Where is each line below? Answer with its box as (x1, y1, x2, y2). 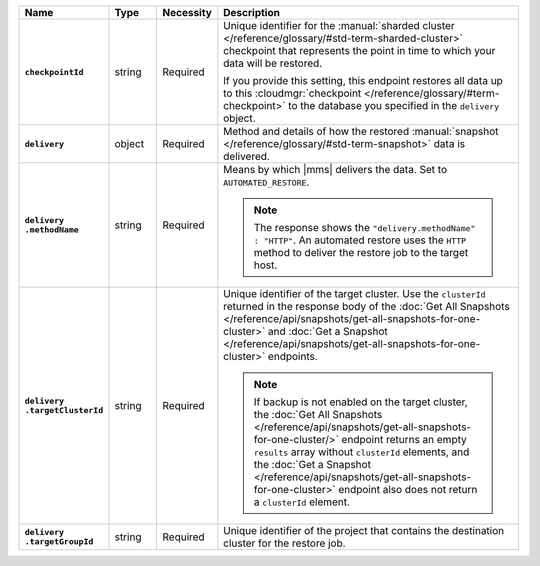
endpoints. (267, 350, 319, 363)
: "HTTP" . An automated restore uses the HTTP (253, 233, 467, 247)
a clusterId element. (253, 495, 350, 509)
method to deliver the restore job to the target (253, 246, 469, 259)
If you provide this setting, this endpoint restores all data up (223, 74, 504, 87)
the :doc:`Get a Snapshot (253, 458, 372, 471)
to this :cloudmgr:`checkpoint (223, 86, 362, 100)
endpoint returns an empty (341, 433, 467, 446)
